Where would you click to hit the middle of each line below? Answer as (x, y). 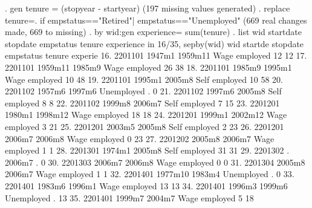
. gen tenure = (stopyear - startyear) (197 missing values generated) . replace (148, 8)
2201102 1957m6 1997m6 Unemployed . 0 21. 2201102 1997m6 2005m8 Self (143, 91)
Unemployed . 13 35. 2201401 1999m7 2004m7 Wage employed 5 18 (129, 197)
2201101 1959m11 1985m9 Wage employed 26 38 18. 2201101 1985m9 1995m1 (148, 67)
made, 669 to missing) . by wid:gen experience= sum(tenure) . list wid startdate (153, 32)
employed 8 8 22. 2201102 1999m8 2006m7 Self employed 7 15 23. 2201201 (142, 102)
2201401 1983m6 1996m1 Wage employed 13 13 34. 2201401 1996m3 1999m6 (146, 185)
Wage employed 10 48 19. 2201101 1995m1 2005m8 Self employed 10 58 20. (144, 79)
